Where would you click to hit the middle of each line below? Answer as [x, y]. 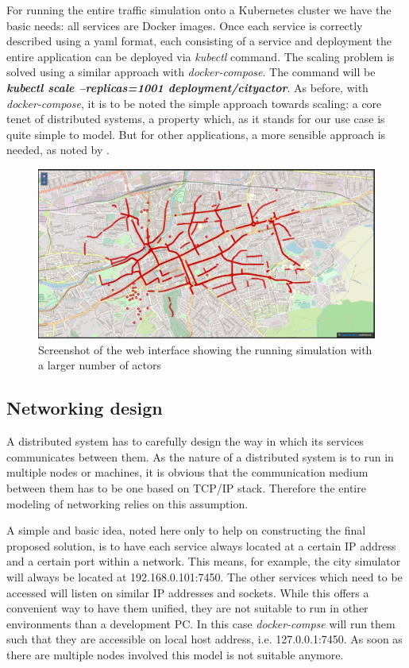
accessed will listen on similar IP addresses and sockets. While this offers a [188, 592]
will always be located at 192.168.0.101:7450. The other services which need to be [204, 576]
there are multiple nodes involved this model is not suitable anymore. [175, 654]
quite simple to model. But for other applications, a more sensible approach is [196, 134]
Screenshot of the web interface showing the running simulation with [205, 349]
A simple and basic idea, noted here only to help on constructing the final [186, 530]
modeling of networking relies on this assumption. [127, 503]
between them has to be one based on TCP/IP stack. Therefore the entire [186, 487]
